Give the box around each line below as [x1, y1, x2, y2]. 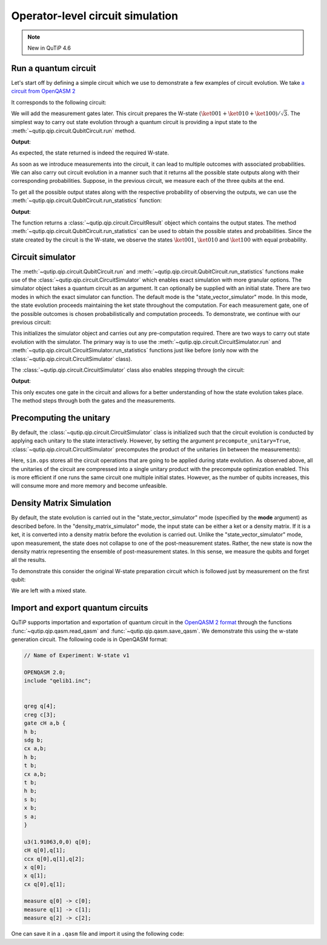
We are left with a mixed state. [11, 587, 87, 594]
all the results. [11, 556, 47, 564]
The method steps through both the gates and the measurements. [11, 397, 176, 404]
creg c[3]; [24, 711, 56, 718]
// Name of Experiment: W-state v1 [24, 652, 130, 659]
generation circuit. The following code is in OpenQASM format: [11, 636, 168, 643]
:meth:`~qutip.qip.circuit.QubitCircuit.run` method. [11, 127, 136, 134]
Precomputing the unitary [11, 412, 111, 423]
